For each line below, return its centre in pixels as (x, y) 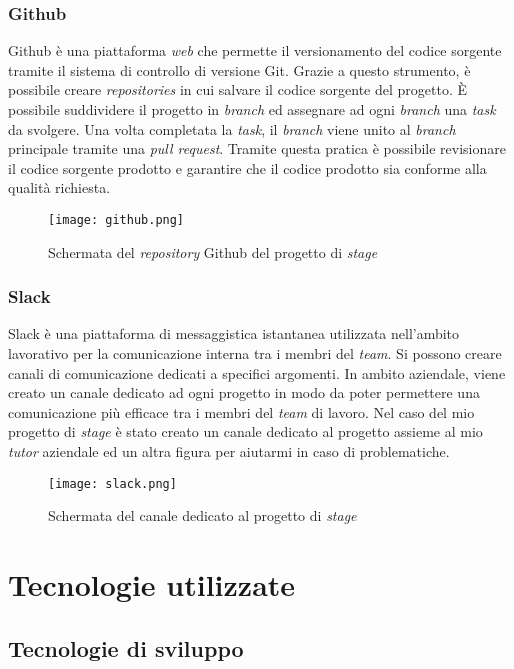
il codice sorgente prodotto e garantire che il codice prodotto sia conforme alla (247, 167)
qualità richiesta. (59, 187)
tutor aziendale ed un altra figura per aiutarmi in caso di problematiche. (229, 451)
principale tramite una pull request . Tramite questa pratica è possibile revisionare (257, 148)
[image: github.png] (116, 219)
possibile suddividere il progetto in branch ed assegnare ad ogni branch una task (252, 109)
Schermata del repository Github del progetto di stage (213, 251)
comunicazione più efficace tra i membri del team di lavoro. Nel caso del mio (241, 411)
